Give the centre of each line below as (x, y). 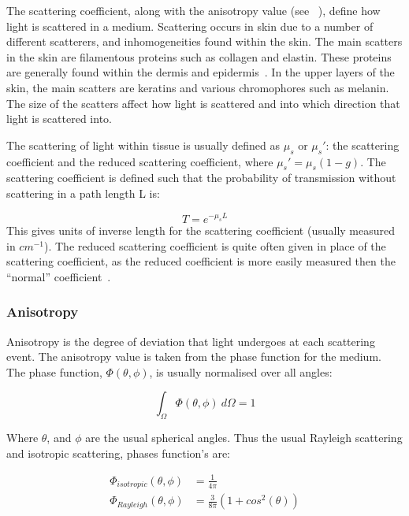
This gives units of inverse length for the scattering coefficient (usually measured (201, 230)
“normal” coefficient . (59, 276)
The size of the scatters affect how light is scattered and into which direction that (203, 103)
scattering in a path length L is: (83, 193)
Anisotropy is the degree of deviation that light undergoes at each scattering (191, 341)
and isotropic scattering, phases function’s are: (119, 453)
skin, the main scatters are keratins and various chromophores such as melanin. (198, 87)
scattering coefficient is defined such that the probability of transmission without (201, 178)
